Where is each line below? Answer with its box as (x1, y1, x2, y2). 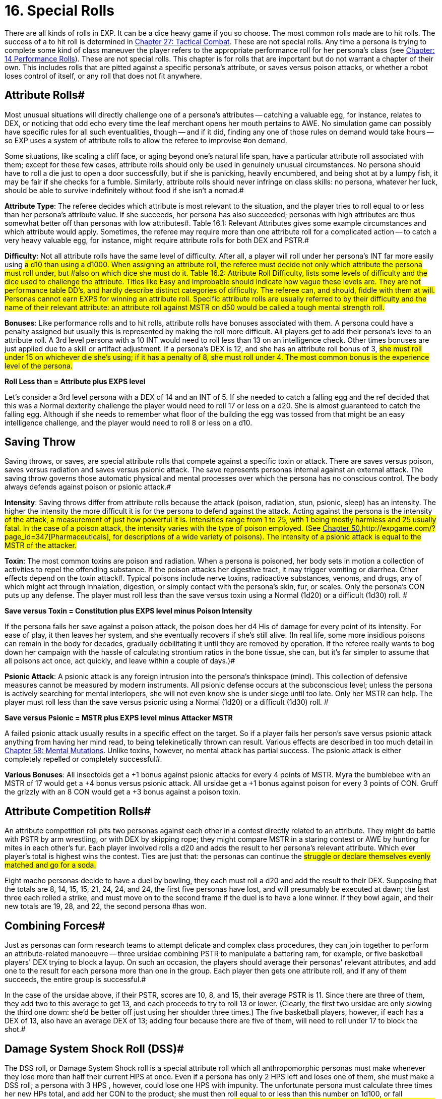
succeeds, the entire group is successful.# (5, 975, 146, 984)
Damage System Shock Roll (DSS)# (5, 1042, 184, 1055)
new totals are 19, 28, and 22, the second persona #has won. (5, 902, 207, 911)
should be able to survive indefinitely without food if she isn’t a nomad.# (5, 186, 244, 195)
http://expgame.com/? (361, 524, 435, 533)
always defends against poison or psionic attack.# (5, 482, 171, 492)
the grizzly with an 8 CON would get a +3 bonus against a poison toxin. (5, 787, 241, 797)
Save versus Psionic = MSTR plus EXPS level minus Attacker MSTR (5, 713, 233, 722)
